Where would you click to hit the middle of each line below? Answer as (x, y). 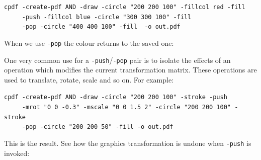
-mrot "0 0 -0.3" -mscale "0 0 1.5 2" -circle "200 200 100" (126, 107)
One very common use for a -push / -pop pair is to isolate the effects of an (117, 60)
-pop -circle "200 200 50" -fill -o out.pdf (98, 127)
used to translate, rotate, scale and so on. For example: (89, 79)
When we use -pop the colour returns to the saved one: (89, 43)
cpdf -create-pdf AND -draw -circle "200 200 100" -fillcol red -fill (125, 7)
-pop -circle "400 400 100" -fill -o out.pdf (101, 27)
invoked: (17, 153)
